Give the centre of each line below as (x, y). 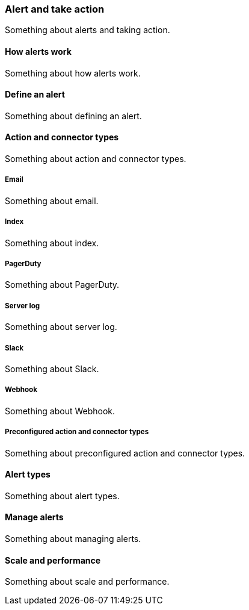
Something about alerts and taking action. (88, 30)
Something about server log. (61, 327)
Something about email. (52, 201)
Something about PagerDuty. (62, 285)
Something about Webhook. (60, 411)
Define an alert (35, 95)
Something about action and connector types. (96, 159)
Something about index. (52, 243)
